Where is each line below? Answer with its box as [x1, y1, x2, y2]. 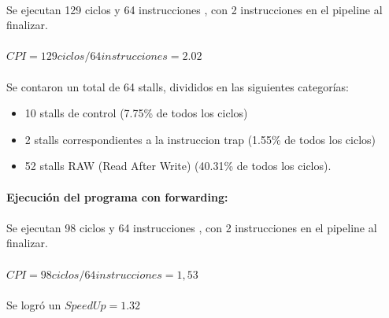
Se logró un [6, 296, 61, 312]
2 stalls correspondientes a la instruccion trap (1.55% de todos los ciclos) [24, 131, 376, 147]
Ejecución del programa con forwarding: [6, 188, 228, 205]
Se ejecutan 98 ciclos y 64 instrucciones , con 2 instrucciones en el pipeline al [6, 219, 377, 235]
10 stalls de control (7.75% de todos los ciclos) [24, 105, 248, 121]
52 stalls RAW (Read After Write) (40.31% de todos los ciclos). [24, 157, 332, 174]
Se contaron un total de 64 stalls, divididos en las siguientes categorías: [6, 78, 349, 94]
